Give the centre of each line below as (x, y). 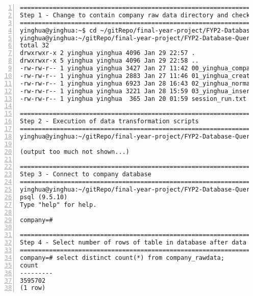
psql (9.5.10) (44, 197)
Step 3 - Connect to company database (86, 174)
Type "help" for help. (58, 205)
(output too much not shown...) (75, 152)
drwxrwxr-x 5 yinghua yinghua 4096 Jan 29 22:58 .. (109, 61)
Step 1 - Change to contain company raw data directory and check (135, 15)
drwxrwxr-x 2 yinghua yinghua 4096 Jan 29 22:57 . (108, 53)
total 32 (35, 46)
